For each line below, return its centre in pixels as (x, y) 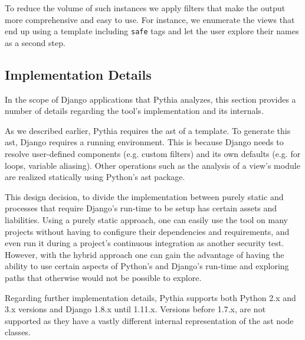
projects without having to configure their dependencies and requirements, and (147, 231)
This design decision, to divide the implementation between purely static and (144, 196)
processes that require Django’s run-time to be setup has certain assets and (141, 208)
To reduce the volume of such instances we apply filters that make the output (145, 8)
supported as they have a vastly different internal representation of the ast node (149, 320)
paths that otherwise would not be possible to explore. (103, 277)
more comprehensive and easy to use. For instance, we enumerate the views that (150, 19)
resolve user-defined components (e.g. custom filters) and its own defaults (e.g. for (153, 154)
